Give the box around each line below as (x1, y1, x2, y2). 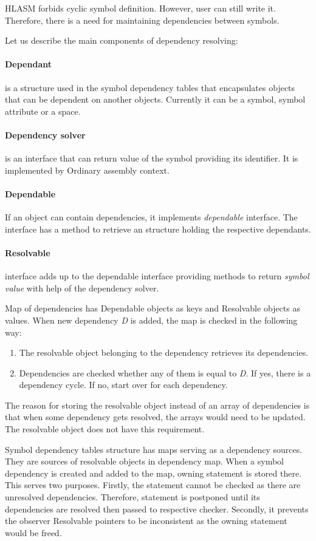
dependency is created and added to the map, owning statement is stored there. (5, 466, 302, 479)
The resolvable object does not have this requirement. (5, 423, 205, 435)
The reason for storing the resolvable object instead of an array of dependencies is (5, 398, 310, 411)
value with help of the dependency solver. (5, 281, 159, 294)
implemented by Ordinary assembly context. (5, 163, 170, 176)
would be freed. (5, 526, 62, 539)
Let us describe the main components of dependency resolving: (5, 34, 238, 47)
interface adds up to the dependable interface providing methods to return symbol (5, 270, 309, 282)
